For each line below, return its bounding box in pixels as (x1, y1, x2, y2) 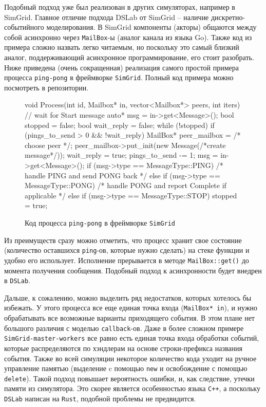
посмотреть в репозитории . (4, 82, 89, 92)
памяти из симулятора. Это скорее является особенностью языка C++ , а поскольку (4, 383, 260, 394)
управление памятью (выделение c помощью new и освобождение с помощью (4, 363, 248, 374)
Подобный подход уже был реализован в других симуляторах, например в (4, 2, 235, 12)
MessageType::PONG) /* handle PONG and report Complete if (25, 180, 226, 191)
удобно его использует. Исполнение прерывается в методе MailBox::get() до (4, 254, 249, 265)
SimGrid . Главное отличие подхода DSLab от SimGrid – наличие (4, 11, 209, 22)
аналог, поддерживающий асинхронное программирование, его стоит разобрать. (4, 52, 254, 63)
